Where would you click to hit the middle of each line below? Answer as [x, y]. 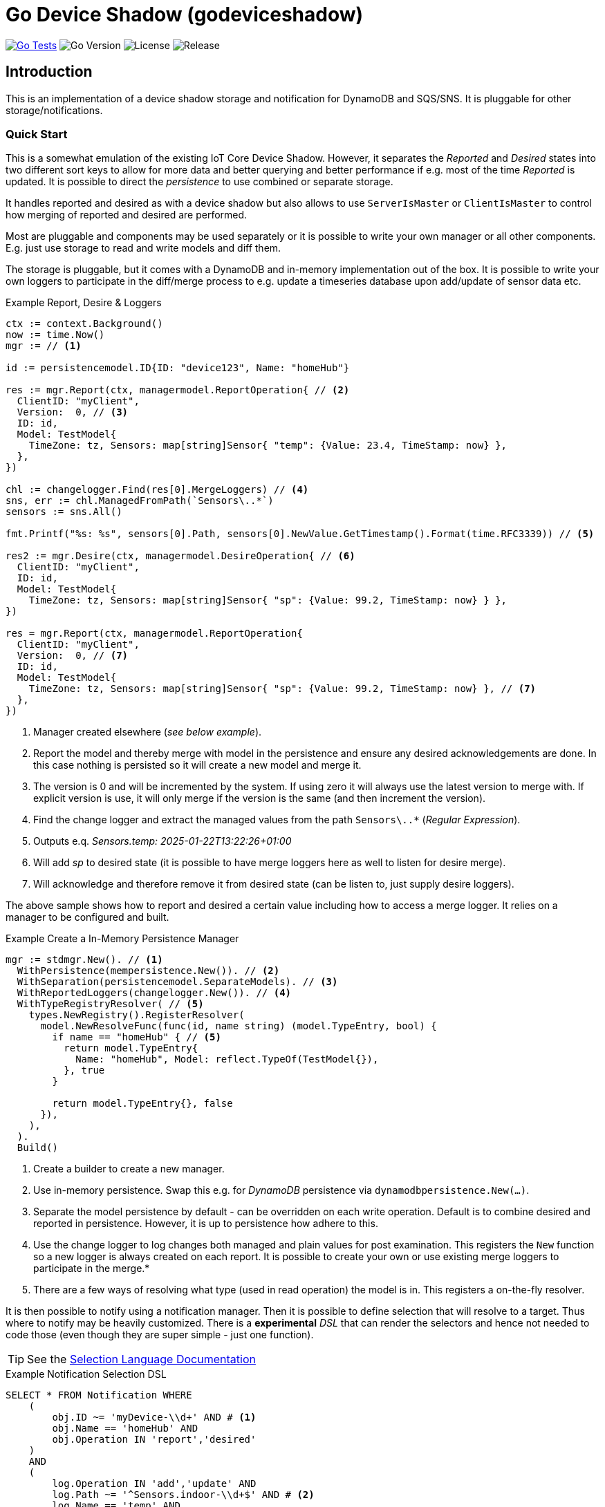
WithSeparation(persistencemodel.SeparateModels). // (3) [177, 982]
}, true [84, 1070]
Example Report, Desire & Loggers [84, 303]
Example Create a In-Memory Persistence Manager [122, 939]
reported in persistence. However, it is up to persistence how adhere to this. [206, 1224]
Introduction [49, 72]
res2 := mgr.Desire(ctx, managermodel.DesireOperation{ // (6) [180, 556]
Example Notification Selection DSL [86, 1374]
